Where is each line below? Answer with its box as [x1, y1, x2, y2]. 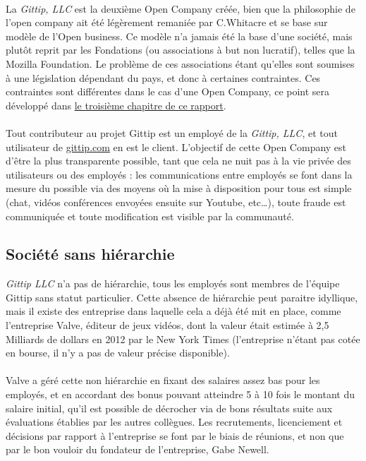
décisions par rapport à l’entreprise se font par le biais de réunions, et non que [6, 428, 344, 443]
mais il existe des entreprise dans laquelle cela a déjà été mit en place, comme [6, 304, 341, 318]
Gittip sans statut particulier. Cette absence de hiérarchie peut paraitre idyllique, [6, 289, 358, 304]
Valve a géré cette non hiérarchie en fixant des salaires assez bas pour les [6, 373, 320, 388]
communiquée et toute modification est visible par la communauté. [6, 208, 294, 223]
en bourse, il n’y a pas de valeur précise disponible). [6, 345, 230, 360]
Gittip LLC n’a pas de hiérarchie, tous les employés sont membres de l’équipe [6, 276, 340, 291]
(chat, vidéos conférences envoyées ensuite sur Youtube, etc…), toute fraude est [6, 194, 346, 209]
